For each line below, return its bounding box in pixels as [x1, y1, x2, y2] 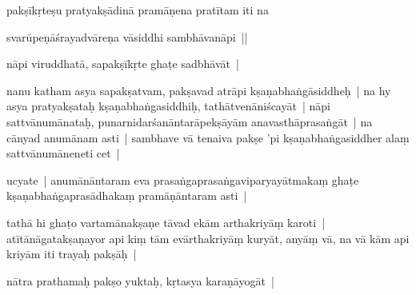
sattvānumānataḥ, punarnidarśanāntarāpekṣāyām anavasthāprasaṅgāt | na [6, 113, 373, 130]
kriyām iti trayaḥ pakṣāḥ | [6, 245, 137, 262]
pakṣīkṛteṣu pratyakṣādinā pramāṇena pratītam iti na [6, 2, 269, 18]
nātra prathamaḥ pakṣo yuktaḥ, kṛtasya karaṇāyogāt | [6, 272, 274, 289]
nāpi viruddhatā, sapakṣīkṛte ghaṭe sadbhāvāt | [6, 55, 239, 72]
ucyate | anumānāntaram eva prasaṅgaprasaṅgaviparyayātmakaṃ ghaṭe [6, 171, 359, 188]
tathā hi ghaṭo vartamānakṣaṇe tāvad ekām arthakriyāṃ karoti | [6, 213, 326, 230]
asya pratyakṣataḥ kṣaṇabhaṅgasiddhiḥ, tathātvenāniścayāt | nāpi [6, 98, 330, 114]
